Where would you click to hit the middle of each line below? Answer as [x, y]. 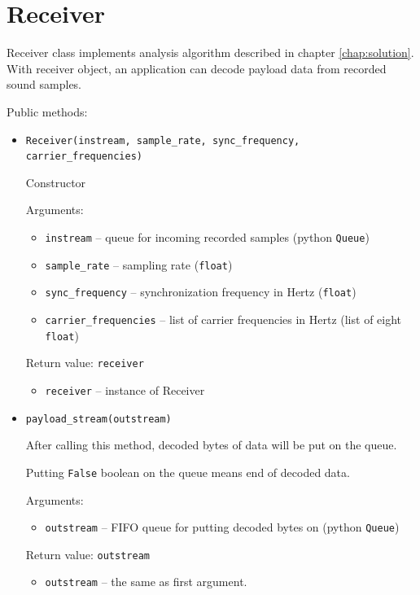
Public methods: [47, 111]
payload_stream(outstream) [98, 419]
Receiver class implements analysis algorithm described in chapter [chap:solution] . [210, 52]
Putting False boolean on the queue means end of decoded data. [188, 472]
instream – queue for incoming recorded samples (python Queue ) [207, 237]
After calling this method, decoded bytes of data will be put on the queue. [211, 445]
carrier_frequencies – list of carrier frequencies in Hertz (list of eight [223, 319]
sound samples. [44, 84]
